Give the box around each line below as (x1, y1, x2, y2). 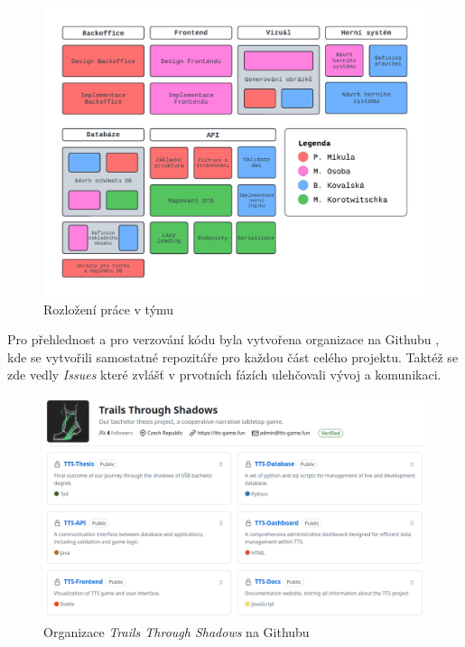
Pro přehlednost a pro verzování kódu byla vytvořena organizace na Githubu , (7, 330, 440, 349)
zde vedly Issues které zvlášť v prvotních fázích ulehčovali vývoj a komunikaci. (7, 365, 442, 384)
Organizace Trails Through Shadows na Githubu (43, 622, 310, 641)
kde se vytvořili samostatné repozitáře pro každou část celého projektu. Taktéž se (7, 347, 459, 366)
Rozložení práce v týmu (43, 299, 174, 318)
